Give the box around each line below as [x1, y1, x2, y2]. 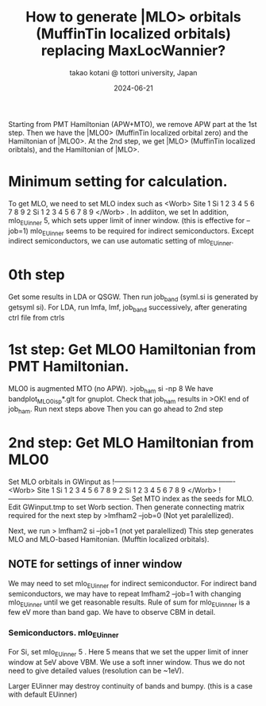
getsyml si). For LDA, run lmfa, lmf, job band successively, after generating [8, 302, 248, 313]
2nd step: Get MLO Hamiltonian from [8, 434, 254, 452]
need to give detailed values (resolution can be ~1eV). [8, 666, 184, 675]
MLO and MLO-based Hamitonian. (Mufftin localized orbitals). [8, 535, 210, 544]
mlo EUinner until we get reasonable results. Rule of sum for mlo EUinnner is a [8, 597, 250, 608]
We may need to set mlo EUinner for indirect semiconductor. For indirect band [8, 578, 257, 590]
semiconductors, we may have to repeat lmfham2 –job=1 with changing [8, 589, 241, 598]
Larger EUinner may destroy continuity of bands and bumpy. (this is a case [8, 681, 253, 690]
